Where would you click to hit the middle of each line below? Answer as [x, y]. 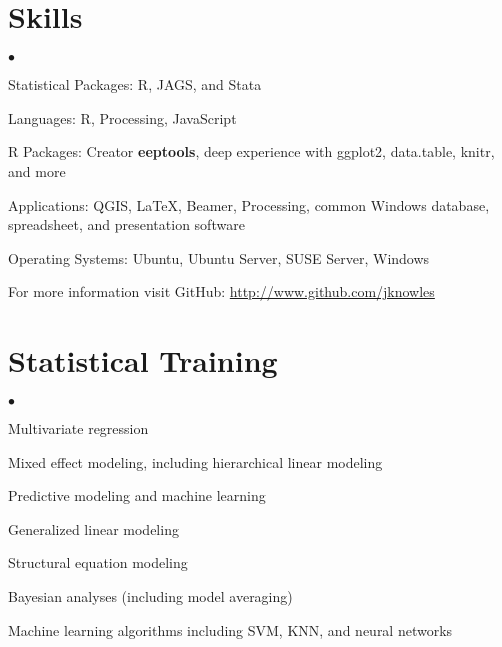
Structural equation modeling [98, 562]
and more [37, 170]
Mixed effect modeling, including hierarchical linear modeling [195, 461]
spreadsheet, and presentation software [126, 224]
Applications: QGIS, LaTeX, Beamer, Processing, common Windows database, [249, 204]
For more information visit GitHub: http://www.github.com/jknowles [221, 291]
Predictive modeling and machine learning [137, 495]
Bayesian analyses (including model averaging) [150, 595]
